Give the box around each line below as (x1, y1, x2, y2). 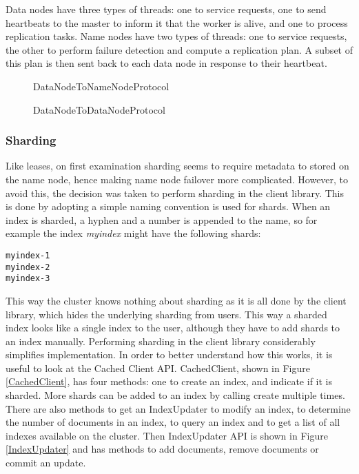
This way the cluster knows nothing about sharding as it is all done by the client (6, 293, 347, 307)
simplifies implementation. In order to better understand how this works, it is (6, 347, 333, 362)
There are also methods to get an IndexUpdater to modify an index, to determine (6, 401, 351, 415)
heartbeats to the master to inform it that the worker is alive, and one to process (6, 15, 348, 30)
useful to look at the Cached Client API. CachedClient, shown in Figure (6, 360, 310, 375)
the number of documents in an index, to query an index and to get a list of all (6, 415, 340, 429)
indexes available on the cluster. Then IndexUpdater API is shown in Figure (6, 428, 328, 442)
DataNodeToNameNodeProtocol (33, 79, 170, 93)
